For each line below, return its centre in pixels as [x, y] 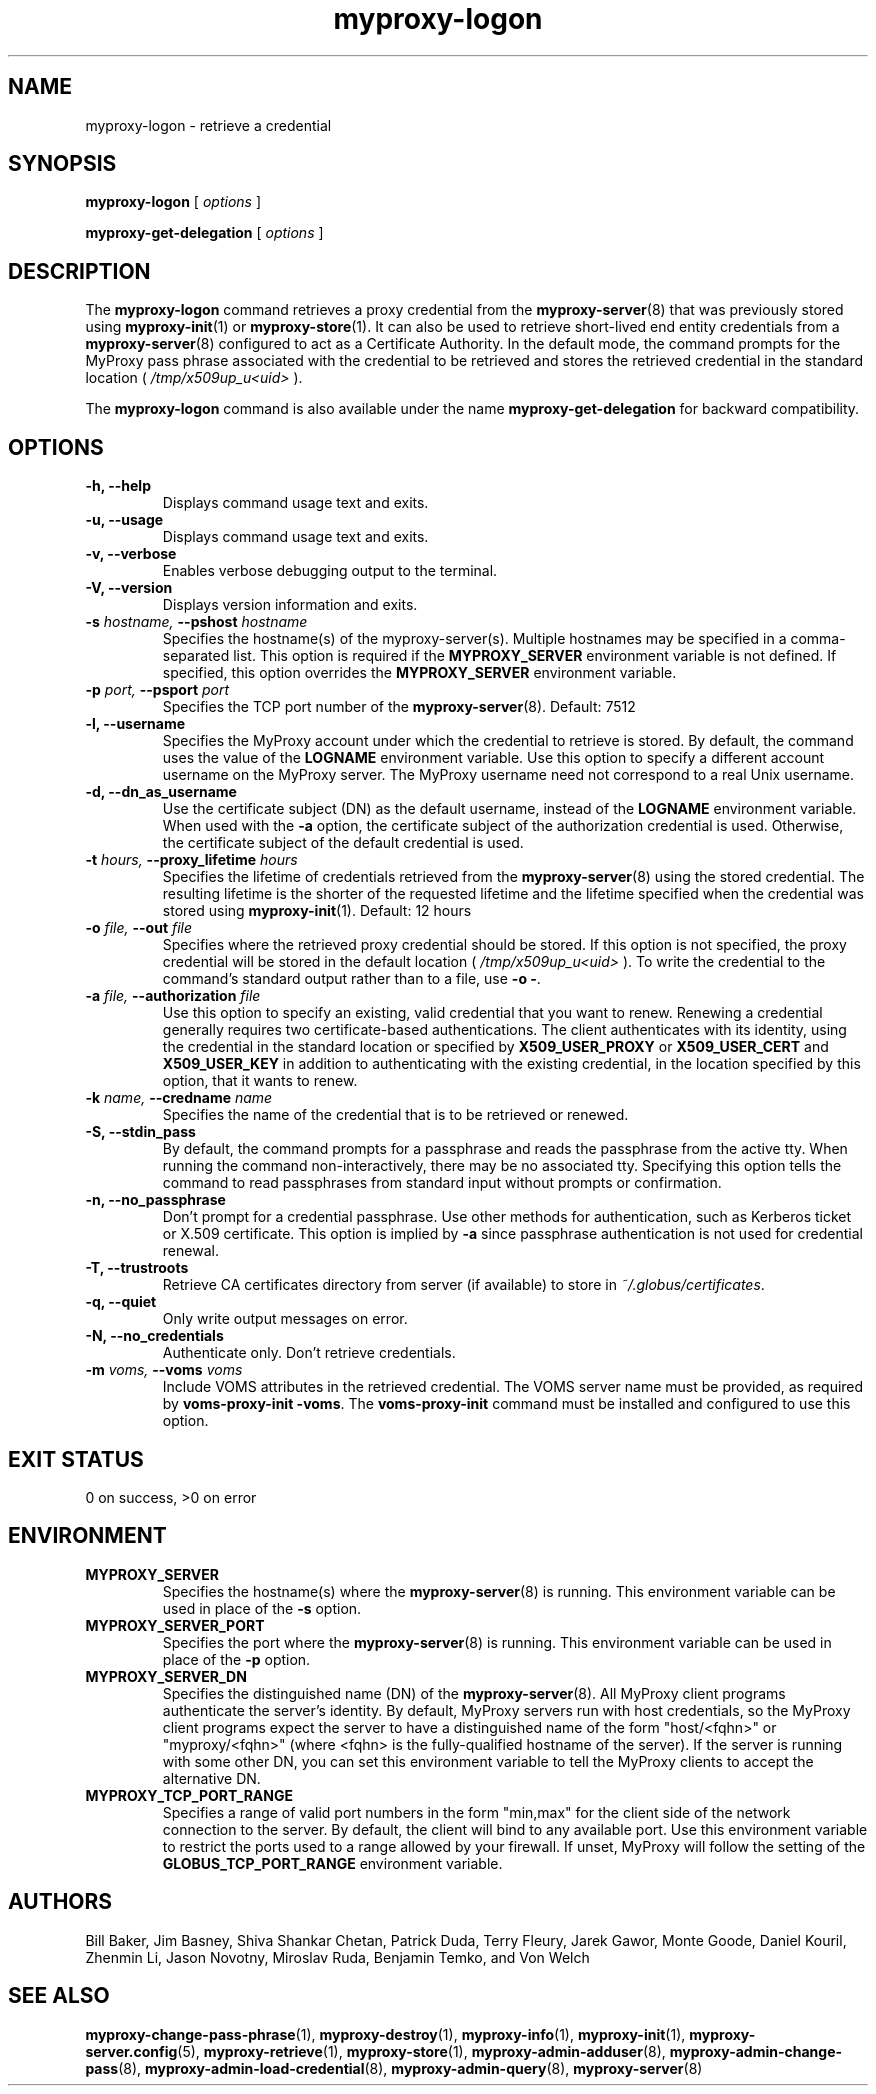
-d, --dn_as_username [161, 792]
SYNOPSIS [62, 164]
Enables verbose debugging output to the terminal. [330, 571]
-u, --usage [124, 520]
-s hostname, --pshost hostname [196, 622]
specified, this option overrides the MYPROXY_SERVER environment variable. [419, 673]
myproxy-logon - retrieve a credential [208, 125]
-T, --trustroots [137, 1268]
